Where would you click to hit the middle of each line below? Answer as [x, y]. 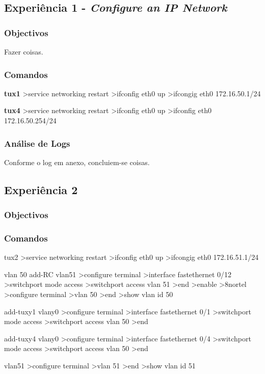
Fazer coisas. [24, 51]
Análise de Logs [37, 143]
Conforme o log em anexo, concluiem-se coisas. [77, 162]
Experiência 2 [41, 189]
